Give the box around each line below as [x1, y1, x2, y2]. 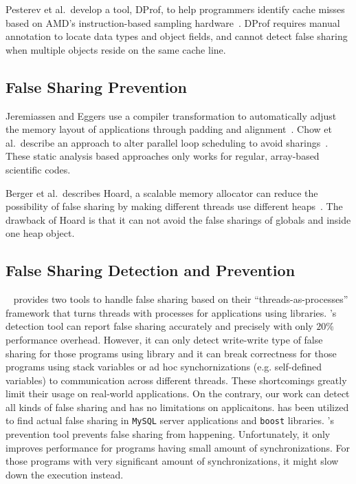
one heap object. [5, 226, 75, 240]
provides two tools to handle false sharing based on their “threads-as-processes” [13, 292, 348, 306]
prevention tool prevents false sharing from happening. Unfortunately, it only [5, 427, 331, 441]
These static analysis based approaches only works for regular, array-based [5, 149, 320, 163]
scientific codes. [5, 162, 71, 176]
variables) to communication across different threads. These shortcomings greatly [5, 372, 347, 387]
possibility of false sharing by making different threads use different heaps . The [5, 199, 343, 213]
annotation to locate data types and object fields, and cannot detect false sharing [5, 29, 348, 43]
